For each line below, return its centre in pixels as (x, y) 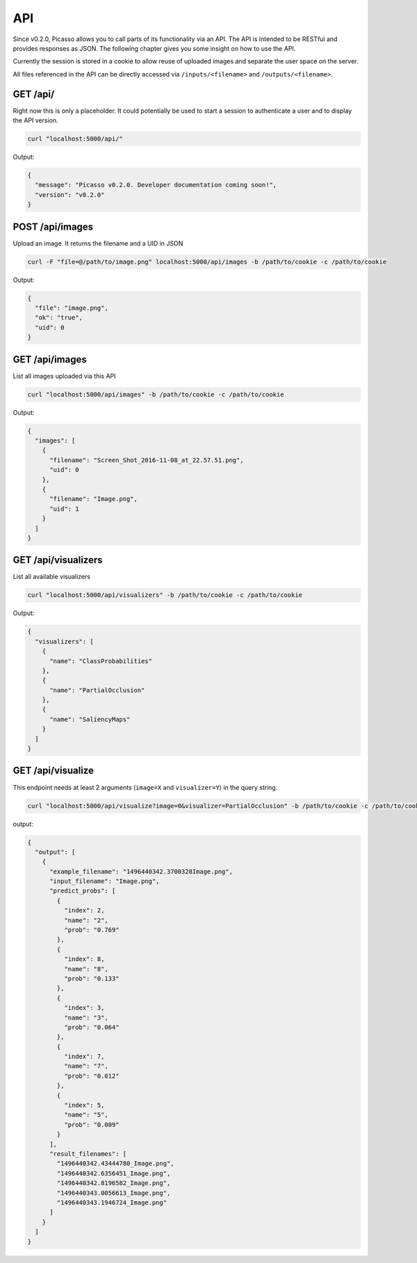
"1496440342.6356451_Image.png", (114, 1173)
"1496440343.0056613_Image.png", (114, 1193)
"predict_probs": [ (83, 891)
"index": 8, (84, 959)
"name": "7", (86, 1066)
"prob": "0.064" (91, 1027)
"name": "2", (86, 920)
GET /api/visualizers (58, 560)
